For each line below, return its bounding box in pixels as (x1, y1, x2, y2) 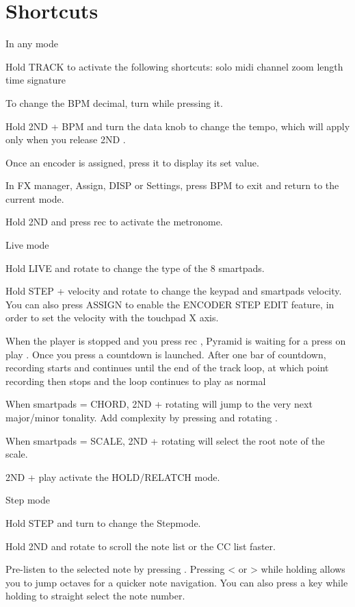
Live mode (5, 238, 49, 252)
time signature (5, 73, 66, 87)
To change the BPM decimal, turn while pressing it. (5, 95, 223, 110)
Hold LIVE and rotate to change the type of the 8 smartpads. (5, 260, 265, 275)
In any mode (5, 36, 58, 51)
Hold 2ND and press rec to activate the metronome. (5, 214, 223, 229)
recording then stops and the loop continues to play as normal (5, 373, 266, 388)
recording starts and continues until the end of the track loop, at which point (5, 360, 329, 375)
